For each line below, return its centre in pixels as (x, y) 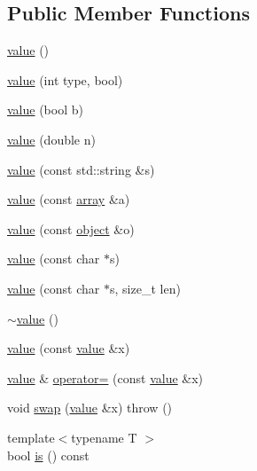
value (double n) (51, 139)
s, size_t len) (145, 288)
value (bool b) (45, 110)
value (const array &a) (69, 199)
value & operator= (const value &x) (105, 377)
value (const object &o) (71, 228)
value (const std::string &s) (81, 169)
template (31, 437)
